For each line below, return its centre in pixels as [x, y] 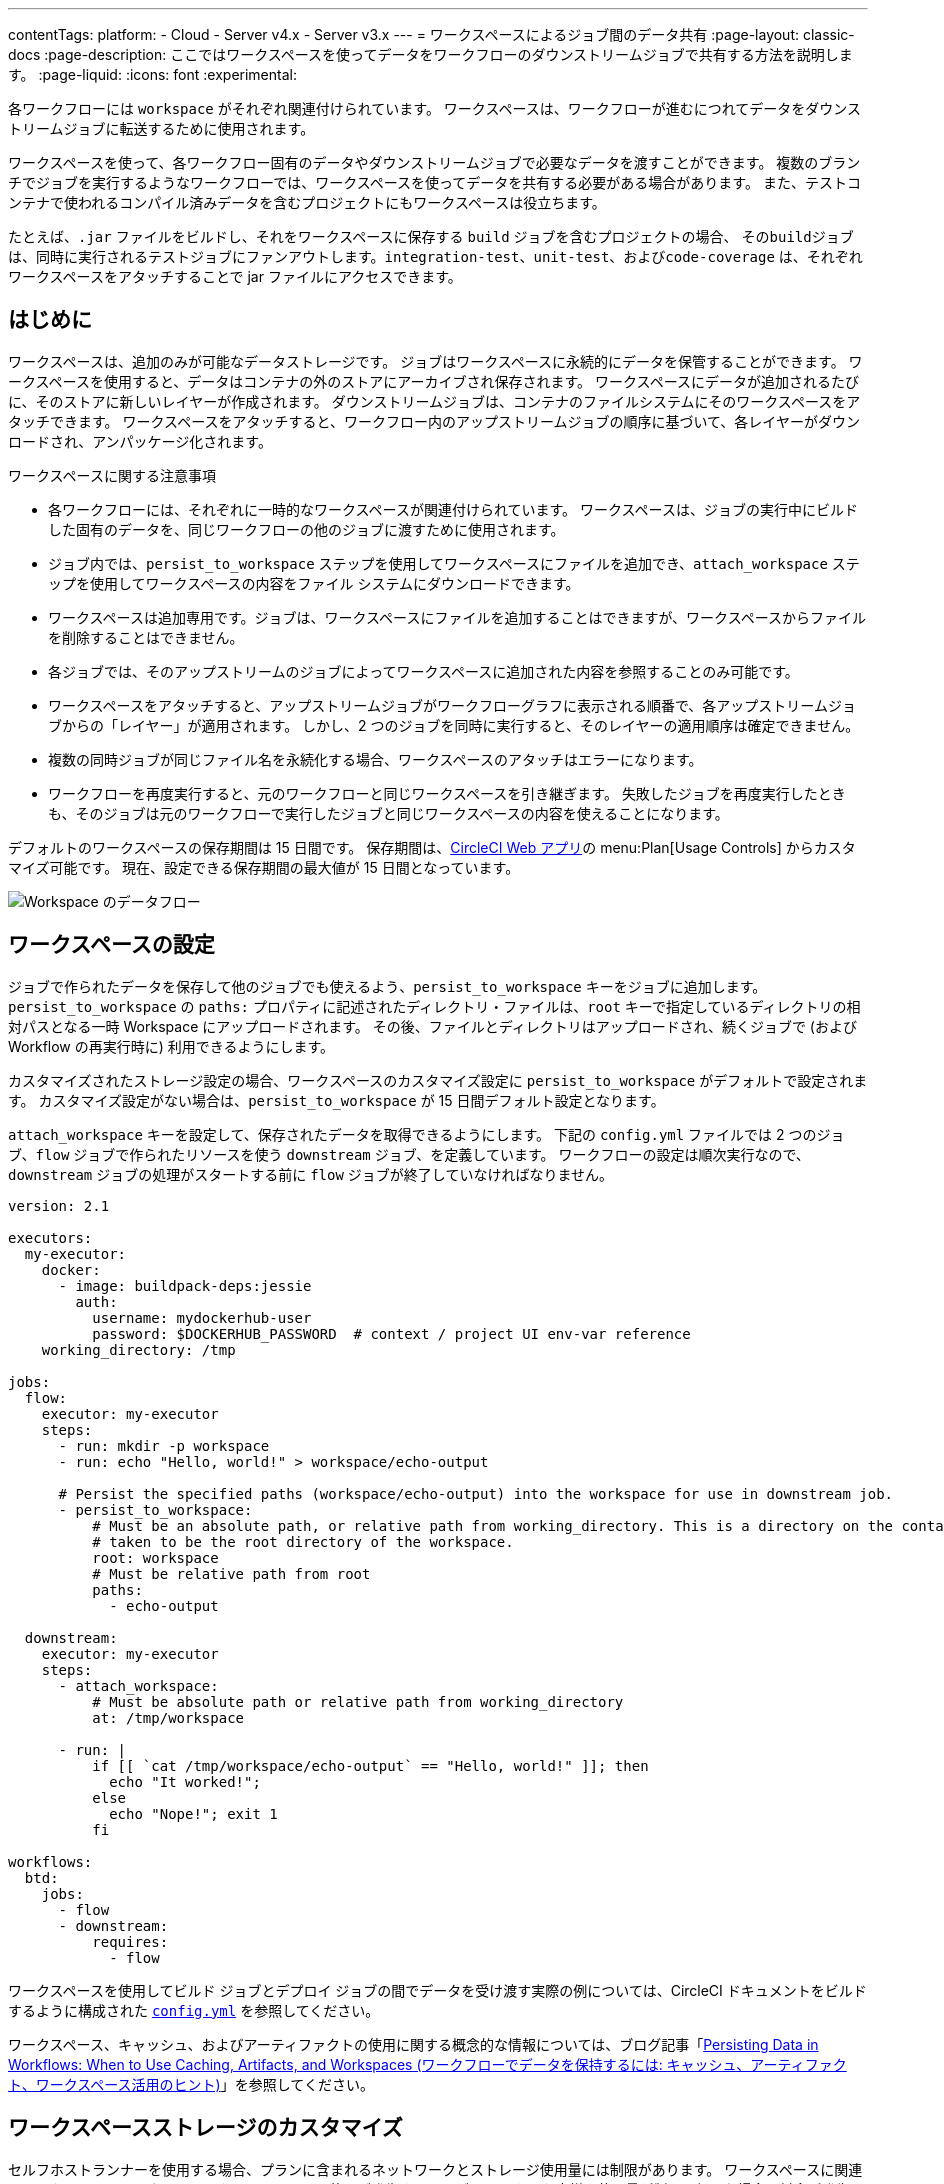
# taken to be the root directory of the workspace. [303, 1541]
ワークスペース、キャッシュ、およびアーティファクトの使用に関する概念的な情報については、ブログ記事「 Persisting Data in [413, 2044]
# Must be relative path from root [231, 1573]
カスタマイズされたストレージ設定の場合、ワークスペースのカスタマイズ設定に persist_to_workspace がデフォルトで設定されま [438, 1080]
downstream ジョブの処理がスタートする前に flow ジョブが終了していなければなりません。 [310, 1174]
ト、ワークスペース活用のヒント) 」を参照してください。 [191, 2084]
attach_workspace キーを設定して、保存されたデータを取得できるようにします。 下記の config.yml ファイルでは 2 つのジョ [426, 1134]
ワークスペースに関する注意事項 [112, 475]
